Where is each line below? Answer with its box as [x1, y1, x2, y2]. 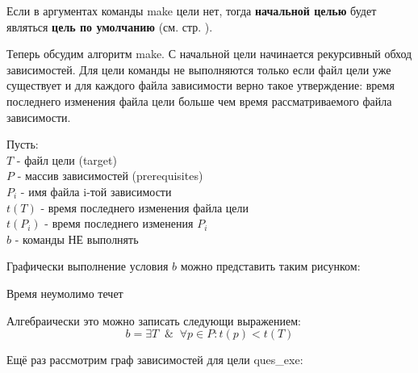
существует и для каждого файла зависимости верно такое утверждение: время [6, 77, 395, 94]
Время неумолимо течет [6, 284, 123, 301]
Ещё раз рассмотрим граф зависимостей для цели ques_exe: [6, 351, 303, 368]
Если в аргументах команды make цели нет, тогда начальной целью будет [6, 2, 377, 19]
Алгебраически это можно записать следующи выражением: [6, 312, 301, 329]
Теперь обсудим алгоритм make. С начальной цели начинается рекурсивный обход [6, 45, 412, 62]
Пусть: [6, 136, 39, 153]
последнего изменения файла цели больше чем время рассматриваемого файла [6, 92, 392, 109]
